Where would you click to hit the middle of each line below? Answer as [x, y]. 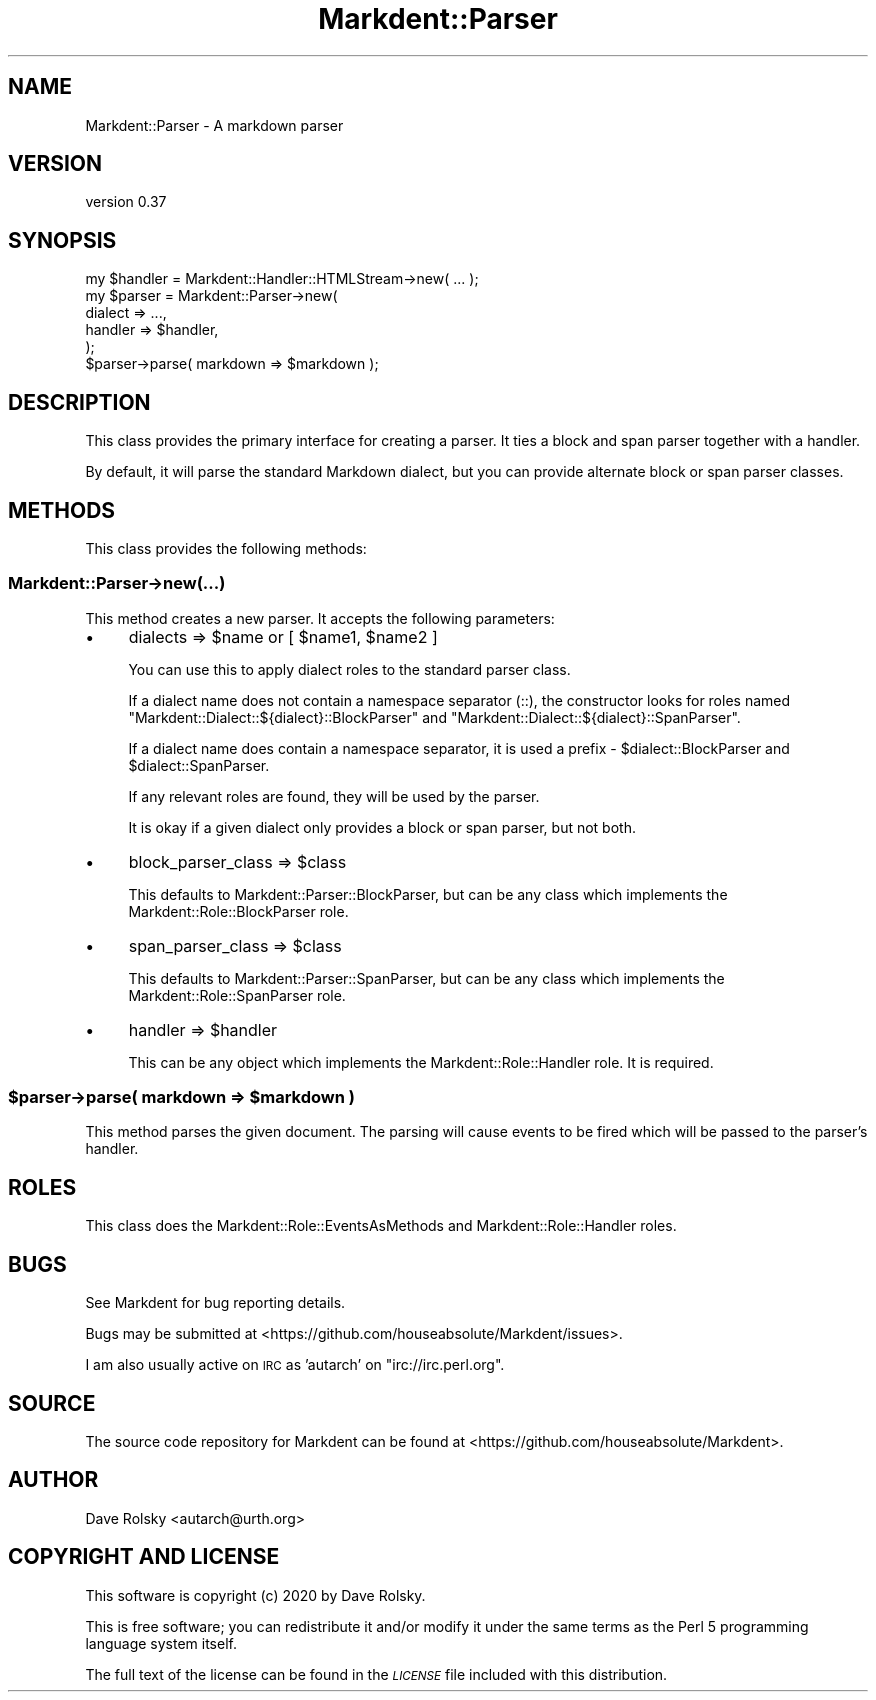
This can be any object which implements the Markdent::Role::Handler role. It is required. [421, 1062]
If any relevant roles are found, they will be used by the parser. [334, 796]
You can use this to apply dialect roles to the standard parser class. [349, 669]
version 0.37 [126, 202]
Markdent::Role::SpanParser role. [237, 995]
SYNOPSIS [62, 240]
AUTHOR [53, 1480]
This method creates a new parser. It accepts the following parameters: [320, 618]
